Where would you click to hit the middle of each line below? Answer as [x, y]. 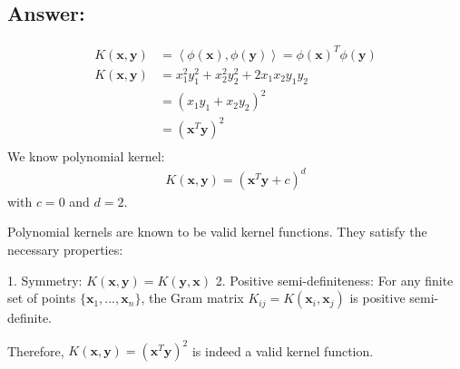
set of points [42, 298]
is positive [377, 298]
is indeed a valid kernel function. [283, 350]
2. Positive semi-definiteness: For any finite [334, 280]
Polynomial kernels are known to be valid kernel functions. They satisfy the [217, 232]
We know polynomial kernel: [86, 155]
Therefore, [36, 350]
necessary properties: [65, 250]
